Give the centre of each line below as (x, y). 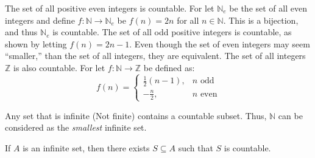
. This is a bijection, (261, 20)
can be (290, 115)
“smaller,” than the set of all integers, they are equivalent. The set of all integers (155, 56)
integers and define (40, 20)
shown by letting (36, 43)
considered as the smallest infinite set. (76, 127)
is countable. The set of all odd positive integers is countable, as (172, 32)
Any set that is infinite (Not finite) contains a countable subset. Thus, (136, 115)
